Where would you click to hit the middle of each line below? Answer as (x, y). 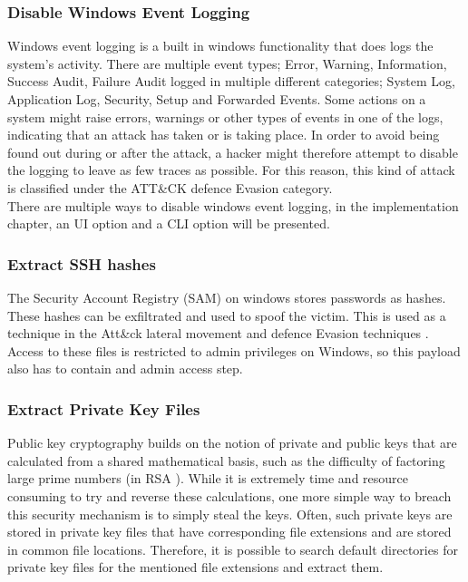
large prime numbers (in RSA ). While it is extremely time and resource (208, 478)
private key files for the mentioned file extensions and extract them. (195, 567)
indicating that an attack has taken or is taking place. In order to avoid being (224, 135)
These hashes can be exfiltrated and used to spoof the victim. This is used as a (227, 315)
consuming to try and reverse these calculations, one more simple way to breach (229, 495)
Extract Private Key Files (104, 408)
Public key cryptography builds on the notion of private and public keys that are (232, 443)
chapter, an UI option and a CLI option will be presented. (169, 223)
